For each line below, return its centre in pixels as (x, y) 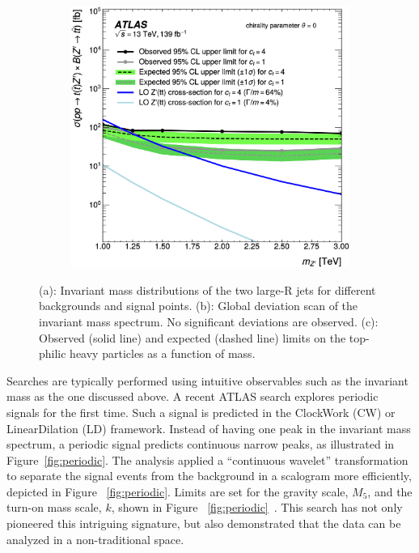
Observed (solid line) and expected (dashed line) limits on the (193, 337)
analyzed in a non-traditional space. (95, 539)
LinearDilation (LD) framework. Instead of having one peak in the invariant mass (209, 428)
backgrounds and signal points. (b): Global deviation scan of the (199, 306)
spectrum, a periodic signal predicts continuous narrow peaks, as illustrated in (201, 444)
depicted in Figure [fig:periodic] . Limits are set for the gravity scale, (178, 491)
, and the (390, 491)
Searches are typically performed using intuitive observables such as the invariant (207, 380)
